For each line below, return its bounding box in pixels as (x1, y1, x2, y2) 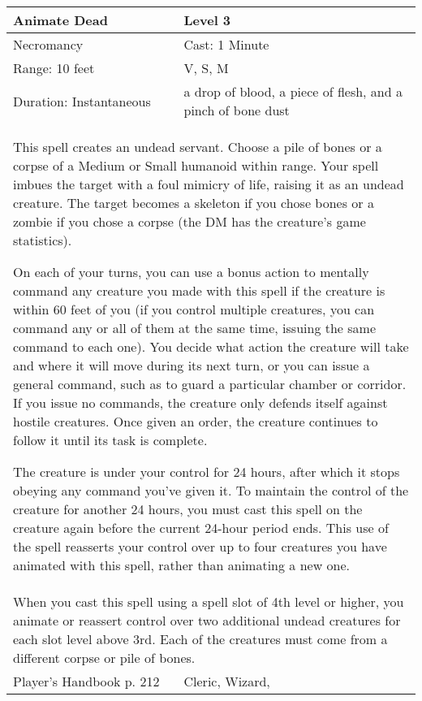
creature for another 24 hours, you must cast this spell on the (13, 500, 363, 518)
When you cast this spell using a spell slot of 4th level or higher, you (13, 592, 404, 611)
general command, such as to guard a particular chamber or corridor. (13, 374, 407, 393)
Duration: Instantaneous (13, 91, 151, 110)
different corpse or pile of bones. (13, 648, 196, 667)
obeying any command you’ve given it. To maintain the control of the (13, 481, 409, 500)
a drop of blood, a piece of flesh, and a (183, 82, 403, 101)
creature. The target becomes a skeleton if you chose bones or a (13, 193, 374, 212)
